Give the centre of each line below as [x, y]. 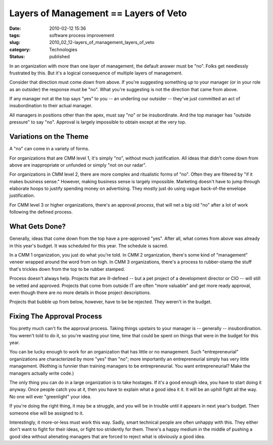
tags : [15, 35]
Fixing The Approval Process [56, 316]
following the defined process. [41, 212]
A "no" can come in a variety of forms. [49, 149]
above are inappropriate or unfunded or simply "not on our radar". [78, 165]
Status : [17, 57]
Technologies [63, 49]
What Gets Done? [37, 227]
